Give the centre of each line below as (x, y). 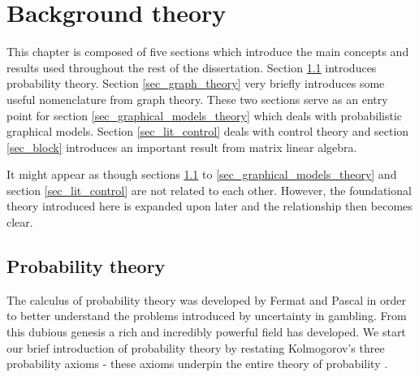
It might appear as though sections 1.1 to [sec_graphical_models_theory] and (202, 174)
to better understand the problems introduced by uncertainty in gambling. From (207, 316)
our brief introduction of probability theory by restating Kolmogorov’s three (196, 347)
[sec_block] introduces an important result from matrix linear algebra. (182, 147)
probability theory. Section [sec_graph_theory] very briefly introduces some (196, 83)
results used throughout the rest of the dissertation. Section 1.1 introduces (192, 67)
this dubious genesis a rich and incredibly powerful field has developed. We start (206, 332)
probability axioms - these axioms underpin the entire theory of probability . (197, 364)
